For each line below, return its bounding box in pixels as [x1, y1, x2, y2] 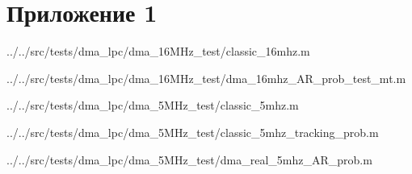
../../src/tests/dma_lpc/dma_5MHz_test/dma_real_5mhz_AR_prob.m [6, 151, 372, 168]
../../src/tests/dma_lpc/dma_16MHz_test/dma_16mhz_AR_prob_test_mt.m [6, 69, 406, 86]
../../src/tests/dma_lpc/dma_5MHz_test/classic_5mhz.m [6, 97, 299, 114]
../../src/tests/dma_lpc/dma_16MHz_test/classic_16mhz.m [6, 43, 310, 60]
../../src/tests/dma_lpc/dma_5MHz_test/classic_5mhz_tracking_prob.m [6, 123, 379, 140]
